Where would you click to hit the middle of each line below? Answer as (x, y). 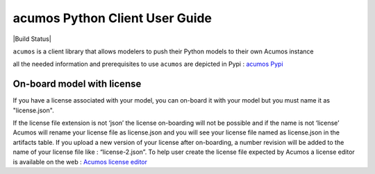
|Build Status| (32, 39)
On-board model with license (77, 84)
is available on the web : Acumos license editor (80, 162)
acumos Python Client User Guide (112, 18)
